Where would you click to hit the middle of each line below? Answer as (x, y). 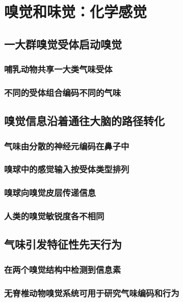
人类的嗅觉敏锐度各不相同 (54, 216)
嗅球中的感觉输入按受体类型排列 (67, 169)
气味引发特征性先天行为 (63, 244)
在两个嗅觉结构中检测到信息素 (63, 269)
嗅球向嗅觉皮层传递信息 (50, 193)
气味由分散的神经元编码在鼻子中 (67, 146)
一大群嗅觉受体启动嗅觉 (63, 44)
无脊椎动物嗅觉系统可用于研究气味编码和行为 (92, 293)
